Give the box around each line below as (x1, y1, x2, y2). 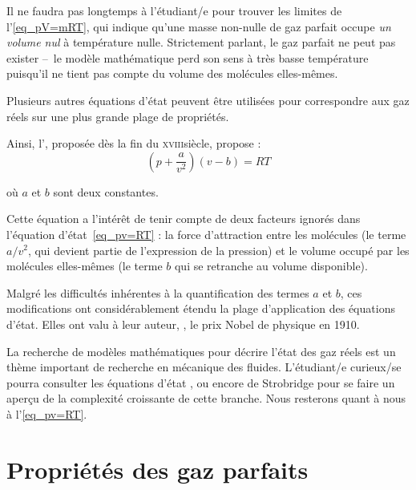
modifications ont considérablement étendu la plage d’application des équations (6, 300, 395, 317)
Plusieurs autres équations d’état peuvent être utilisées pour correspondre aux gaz (6, 91, 410, 108)
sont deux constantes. (53, 183, 159, 200)
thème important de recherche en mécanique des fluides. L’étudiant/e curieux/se (6, 358, 402, 375)
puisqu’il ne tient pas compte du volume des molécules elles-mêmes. (6, 65, 338, 82)
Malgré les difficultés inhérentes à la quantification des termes (6, 284, 309, 301)
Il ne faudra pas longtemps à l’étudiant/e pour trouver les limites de (6, 2, 342, 18)
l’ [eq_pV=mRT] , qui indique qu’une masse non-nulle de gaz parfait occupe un (6, 18, 391, 34)
